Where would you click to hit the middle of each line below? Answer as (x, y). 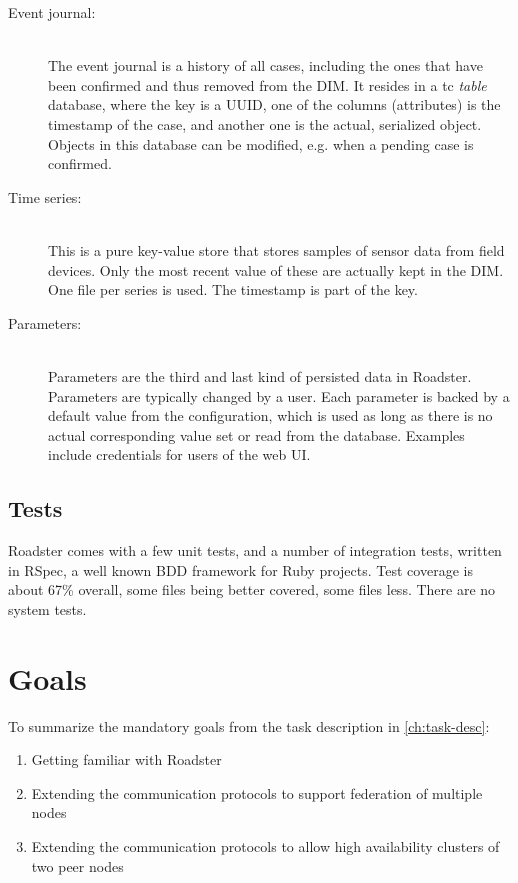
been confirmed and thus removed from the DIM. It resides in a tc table (267, 84)
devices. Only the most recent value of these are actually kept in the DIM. (276, 269)
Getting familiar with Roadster (126, 759)
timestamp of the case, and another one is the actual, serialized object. (265, 123)
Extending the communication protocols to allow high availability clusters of (265, 845)
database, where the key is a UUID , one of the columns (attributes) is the (274, 104)
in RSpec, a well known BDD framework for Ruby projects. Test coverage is (240, 569)
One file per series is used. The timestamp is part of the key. (233, 289)
